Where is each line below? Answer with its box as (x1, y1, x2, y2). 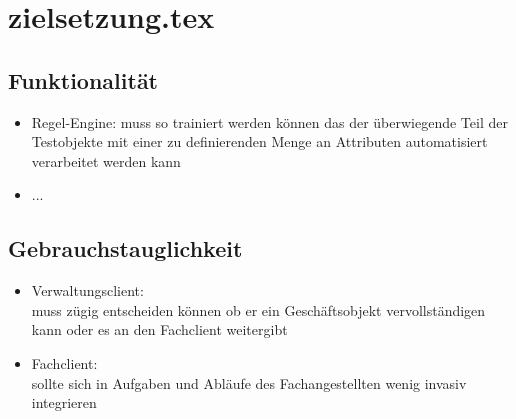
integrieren (31, 392, 97, 413)
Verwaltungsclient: (31, 280, 144, 301)
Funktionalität (8, 64, 159, 95)
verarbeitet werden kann (31, 150, 181, 171)
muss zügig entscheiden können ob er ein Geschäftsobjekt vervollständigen (31, 299, 486, 320)
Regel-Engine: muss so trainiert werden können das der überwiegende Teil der (31, 111, 508, 132)
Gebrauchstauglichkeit (8, 233, 243, 264)
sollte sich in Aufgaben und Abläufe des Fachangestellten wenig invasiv (31, 372, 467, 393)
